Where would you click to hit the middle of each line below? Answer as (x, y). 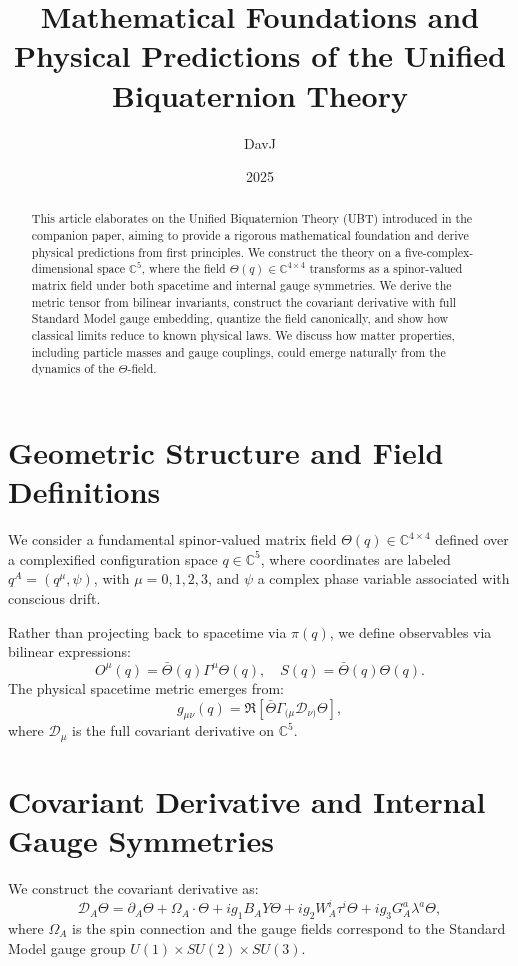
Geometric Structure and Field (226, 452)
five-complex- (439, 251)
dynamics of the (73, 368)
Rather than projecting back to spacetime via (147, 631)
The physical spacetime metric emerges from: (146, 687)
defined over (472, 539)
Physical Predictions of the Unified (260, 55)
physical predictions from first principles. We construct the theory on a (216, 251)
